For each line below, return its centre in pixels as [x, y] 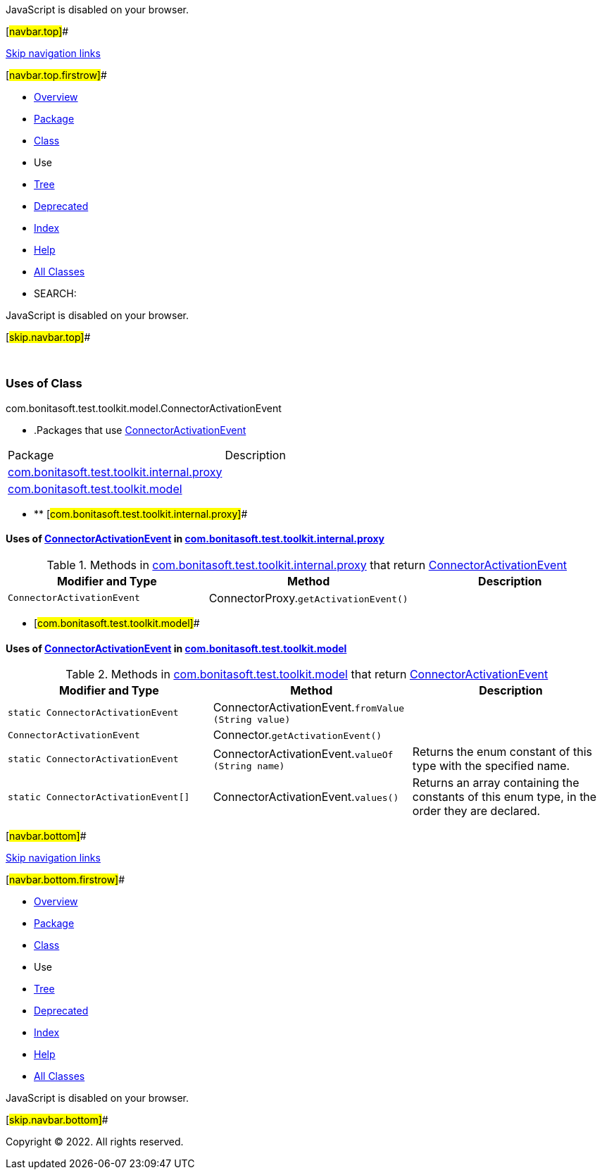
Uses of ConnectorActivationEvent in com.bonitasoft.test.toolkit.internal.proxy [195, 539]
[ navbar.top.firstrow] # [56, 75]
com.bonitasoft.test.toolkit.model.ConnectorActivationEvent [144, 408]
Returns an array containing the [496, 783]
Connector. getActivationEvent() [297, 735]
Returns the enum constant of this [502, 752]
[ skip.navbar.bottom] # [57, 1120]
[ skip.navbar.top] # [48, 337]
